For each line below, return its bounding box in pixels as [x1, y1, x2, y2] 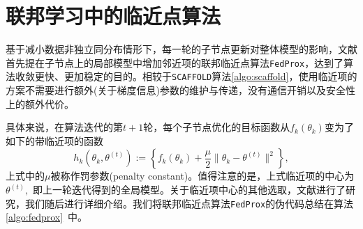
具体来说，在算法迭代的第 [6, 120, 123, 134]
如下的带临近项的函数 [6, 133, 103, 148]
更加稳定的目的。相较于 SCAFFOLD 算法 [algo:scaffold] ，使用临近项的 [64, 69, 357, 84]
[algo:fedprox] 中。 [6, 210, 88, 224]
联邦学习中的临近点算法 [6, 1, 221, 30]
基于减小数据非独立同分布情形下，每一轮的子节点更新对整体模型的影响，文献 [6, 42, 357, 56]
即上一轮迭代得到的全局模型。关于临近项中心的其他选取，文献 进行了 [32, 182, 346, 196]
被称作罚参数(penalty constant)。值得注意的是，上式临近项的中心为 [50, 168, 355, 183]
